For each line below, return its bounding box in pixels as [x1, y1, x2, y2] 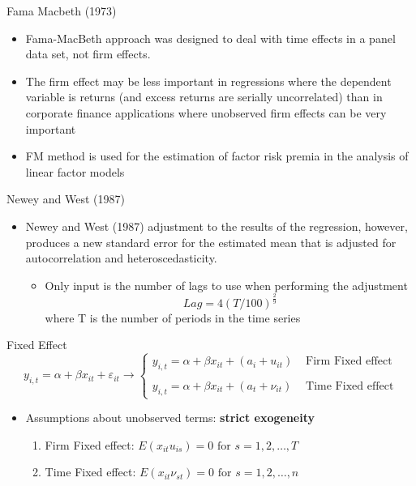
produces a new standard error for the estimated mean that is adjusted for [25, 233, 397, 250]
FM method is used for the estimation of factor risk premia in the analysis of [25, 147, 409, 164]
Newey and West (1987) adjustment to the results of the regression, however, [25, 217, 408, 234]
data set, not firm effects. [25, 45, 151, 62]
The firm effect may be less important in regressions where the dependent [25, 72, 392, 89]
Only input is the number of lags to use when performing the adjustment [45, 276, 408, 293]
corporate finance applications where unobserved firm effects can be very [25, 104, 387, 121]
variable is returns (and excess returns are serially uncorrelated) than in [25, 88, 383, 105]
